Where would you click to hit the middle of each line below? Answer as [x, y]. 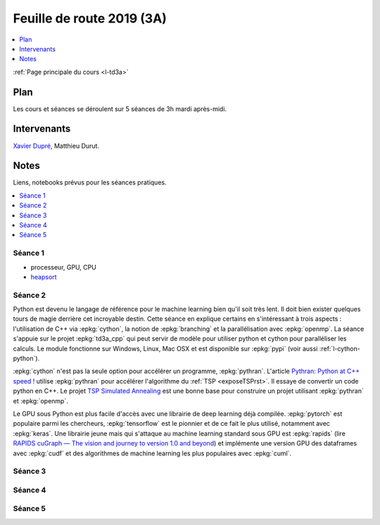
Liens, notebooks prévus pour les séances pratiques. [90, 182]
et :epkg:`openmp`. [40, 400]
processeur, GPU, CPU [63, 267]
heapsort [44, 277]
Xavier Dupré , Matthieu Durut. [56, 146]
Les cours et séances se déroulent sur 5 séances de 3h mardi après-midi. [120, 108]
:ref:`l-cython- [340, 348]
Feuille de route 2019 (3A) [90, 18]
